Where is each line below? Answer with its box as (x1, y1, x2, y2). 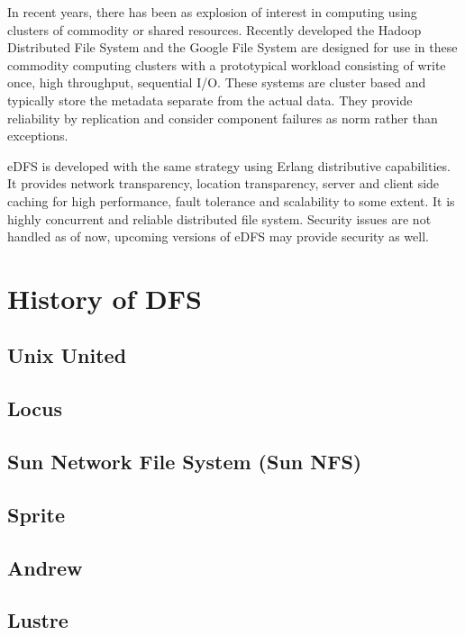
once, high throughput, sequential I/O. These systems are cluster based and (7, 73, 426, 92)
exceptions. (7, 126, 68, 145)
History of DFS (7, 279, 202, 316)
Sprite (7, 500, 65, 528)
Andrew (7, 553, 83, 581)
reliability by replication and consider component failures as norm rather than (7, 108, 438, 127)
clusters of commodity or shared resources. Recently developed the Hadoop (7, 20, 422, 39)
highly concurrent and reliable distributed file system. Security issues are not (7, 209, 432, 228)
